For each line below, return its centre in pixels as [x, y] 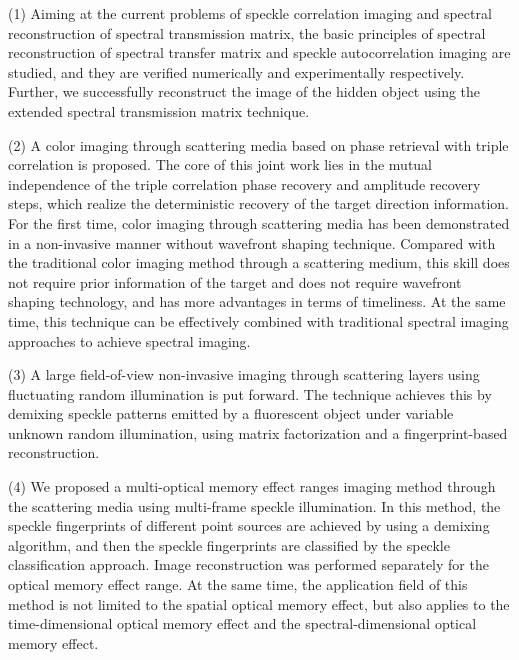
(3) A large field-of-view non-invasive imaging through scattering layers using [244, 374]
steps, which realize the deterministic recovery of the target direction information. [258, 203]
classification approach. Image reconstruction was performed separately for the [248, 564]
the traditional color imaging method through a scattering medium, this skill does [259, 262]
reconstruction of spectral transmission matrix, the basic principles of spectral [247, 32]
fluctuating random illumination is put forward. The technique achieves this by [250, 393]
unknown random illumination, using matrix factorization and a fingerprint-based [258, 432]
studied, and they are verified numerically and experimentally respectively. [236, 71]
